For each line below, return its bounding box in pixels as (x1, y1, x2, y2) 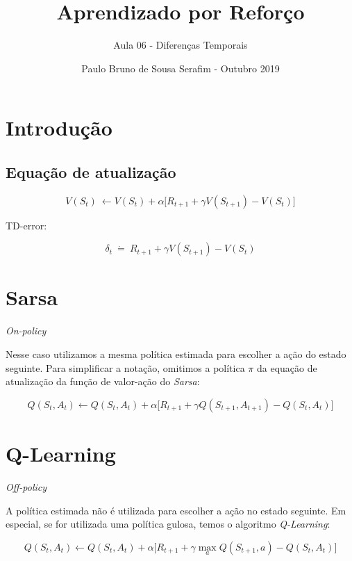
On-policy (6, 323, 47, 338)
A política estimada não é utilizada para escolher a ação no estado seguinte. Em (6, 503, 346, 517)
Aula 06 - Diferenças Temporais (113, 38, 248, 52)
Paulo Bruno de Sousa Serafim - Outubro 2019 (81, 60, 280, 75)
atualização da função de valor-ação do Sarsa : (6, 374, 200, 389)
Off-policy (6, 479, 47, 494)
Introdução (6, 113, 112, 142)
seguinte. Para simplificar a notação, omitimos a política (6, 360, 245, 375)
